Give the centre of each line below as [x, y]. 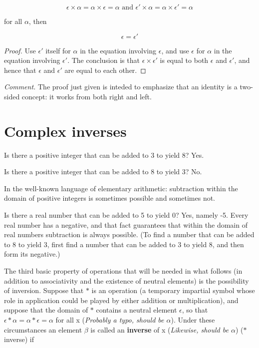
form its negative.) [32, 254]
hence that [20, 70]
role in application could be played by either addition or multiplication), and [121, 300]
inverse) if [19, 339]
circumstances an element [43, 329]
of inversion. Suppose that [44, 290]
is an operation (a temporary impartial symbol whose [173, 290]
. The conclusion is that [104, 60]
